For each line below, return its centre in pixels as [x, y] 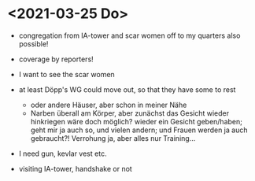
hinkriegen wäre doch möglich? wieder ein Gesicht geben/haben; [137, 121]
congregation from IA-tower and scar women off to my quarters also [129, 35]
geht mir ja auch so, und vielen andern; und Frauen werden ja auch [139, 130]
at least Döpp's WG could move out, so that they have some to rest [127, 89]
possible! [33, 43]
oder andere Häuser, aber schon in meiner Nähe [109, 105]
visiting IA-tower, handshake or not [76, 168]
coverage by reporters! [56, 59]
